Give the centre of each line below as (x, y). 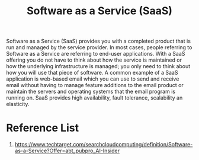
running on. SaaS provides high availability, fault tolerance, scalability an (94, 98)
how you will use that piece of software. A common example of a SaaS (92, 73)
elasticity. (18, 104)
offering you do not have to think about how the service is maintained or (94, 60)
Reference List (42, 128)
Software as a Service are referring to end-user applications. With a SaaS (96, 54)
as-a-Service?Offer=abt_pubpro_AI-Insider (67, 151)
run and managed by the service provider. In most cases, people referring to (99, 47)
